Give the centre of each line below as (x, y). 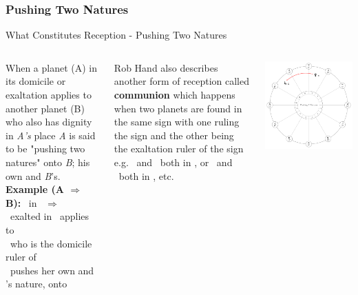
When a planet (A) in (52, 67)
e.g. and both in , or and (173, 162)
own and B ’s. (33, 175)
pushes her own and (52, 270)
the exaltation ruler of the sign (179, 149)
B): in (21, 202)
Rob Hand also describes (166, 67)
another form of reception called (181, 81)
